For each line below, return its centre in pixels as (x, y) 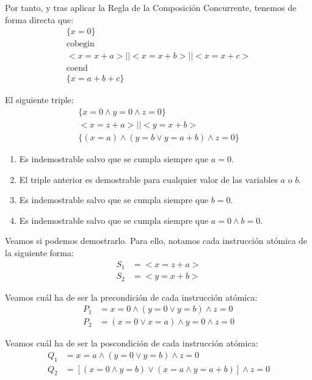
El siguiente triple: (39, 100)
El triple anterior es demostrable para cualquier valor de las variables (148, 179)
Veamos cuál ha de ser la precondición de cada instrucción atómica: (131, 297)
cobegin (80, 44)
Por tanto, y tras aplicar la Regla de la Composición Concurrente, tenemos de (151, 7)
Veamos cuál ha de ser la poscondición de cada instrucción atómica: (132, 343)
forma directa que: (39, 19)
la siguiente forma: (39, 253)
